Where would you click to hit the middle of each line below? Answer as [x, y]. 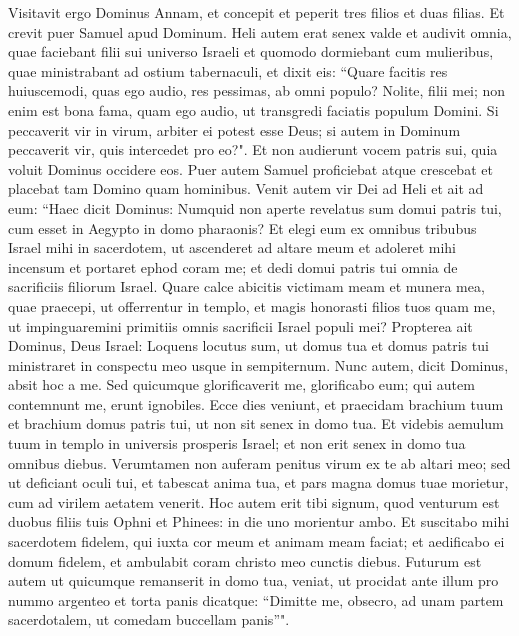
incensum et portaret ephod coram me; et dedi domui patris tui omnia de [233, 266]
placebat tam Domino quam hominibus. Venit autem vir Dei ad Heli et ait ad [246, 188]
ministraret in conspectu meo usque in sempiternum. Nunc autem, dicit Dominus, [258, 364]
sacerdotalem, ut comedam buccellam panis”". [149, 619]
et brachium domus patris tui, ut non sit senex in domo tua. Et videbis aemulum [256, 423]
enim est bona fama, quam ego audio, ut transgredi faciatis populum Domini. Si [253, 109]
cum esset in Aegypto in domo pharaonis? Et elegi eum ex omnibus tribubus [242, 227]
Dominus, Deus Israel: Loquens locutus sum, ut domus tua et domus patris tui [248, 345]
